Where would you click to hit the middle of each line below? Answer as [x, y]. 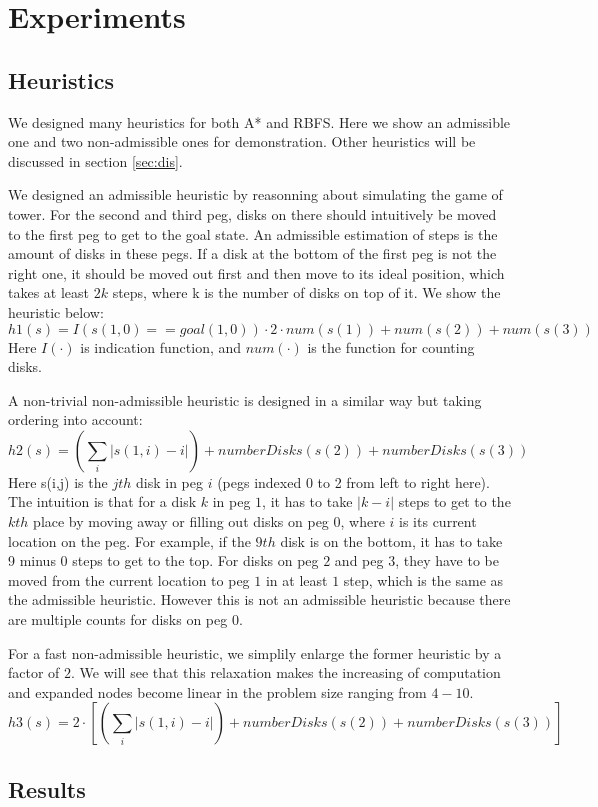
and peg [359, 560]
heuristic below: [56, 311]
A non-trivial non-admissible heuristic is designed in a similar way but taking [245, 399]
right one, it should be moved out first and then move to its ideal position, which [256, 272]
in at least [296, 579]
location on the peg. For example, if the [129, 540]
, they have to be [447, 560]
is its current [438, 521]
